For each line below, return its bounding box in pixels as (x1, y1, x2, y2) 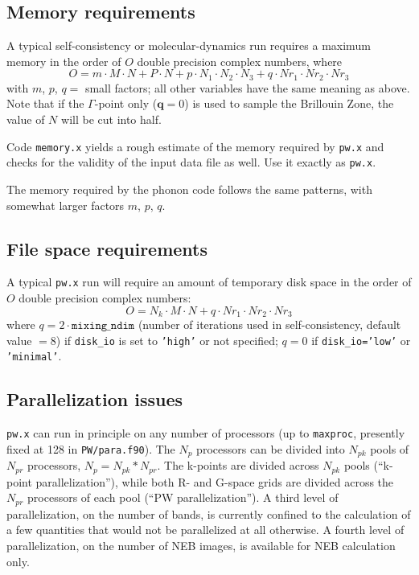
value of (6, 111, 45, 128)
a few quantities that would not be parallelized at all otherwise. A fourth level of (6, 521, 405, 538)
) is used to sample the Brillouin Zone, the (184, 95, 394, 112)
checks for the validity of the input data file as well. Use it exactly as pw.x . (6, 154, 376, 170)
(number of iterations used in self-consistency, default (138, 316, 401, 333)
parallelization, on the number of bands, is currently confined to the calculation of (6, 505, 411, 522)
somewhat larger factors (6, 196, 125, 213)
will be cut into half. (61, 111, 162, 128)
